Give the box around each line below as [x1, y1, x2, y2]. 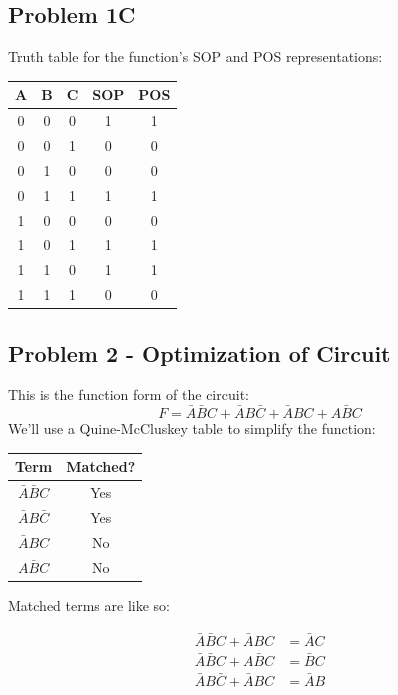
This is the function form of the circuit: [8, 384, 249, 405]
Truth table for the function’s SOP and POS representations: [8, 46, 383, 67]
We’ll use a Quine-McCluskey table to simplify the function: [8, 418, 376, 439]
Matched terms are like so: [8, 594, 170, 615]
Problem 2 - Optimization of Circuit [8, 337, 391, 368]
